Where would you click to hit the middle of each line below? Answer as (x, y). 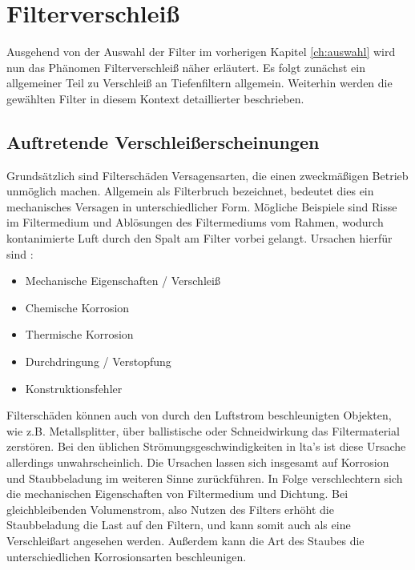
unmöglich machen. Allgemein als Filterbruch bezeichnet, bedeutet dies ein (190, 191)
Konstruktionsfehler (74, 388)
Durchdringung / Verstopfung (98, 361)
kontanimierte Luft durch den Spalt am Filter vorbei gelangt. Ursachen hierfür (199, 238)
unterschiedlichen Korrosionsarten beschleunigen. (127, 556)
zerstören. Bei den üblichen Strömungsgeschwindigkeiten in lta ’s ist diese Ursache (206, 446)
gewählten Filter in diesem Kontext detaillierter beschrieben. (155, 98)
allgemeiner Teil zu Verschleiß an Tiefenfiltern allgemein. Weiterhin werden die (199, 83)
